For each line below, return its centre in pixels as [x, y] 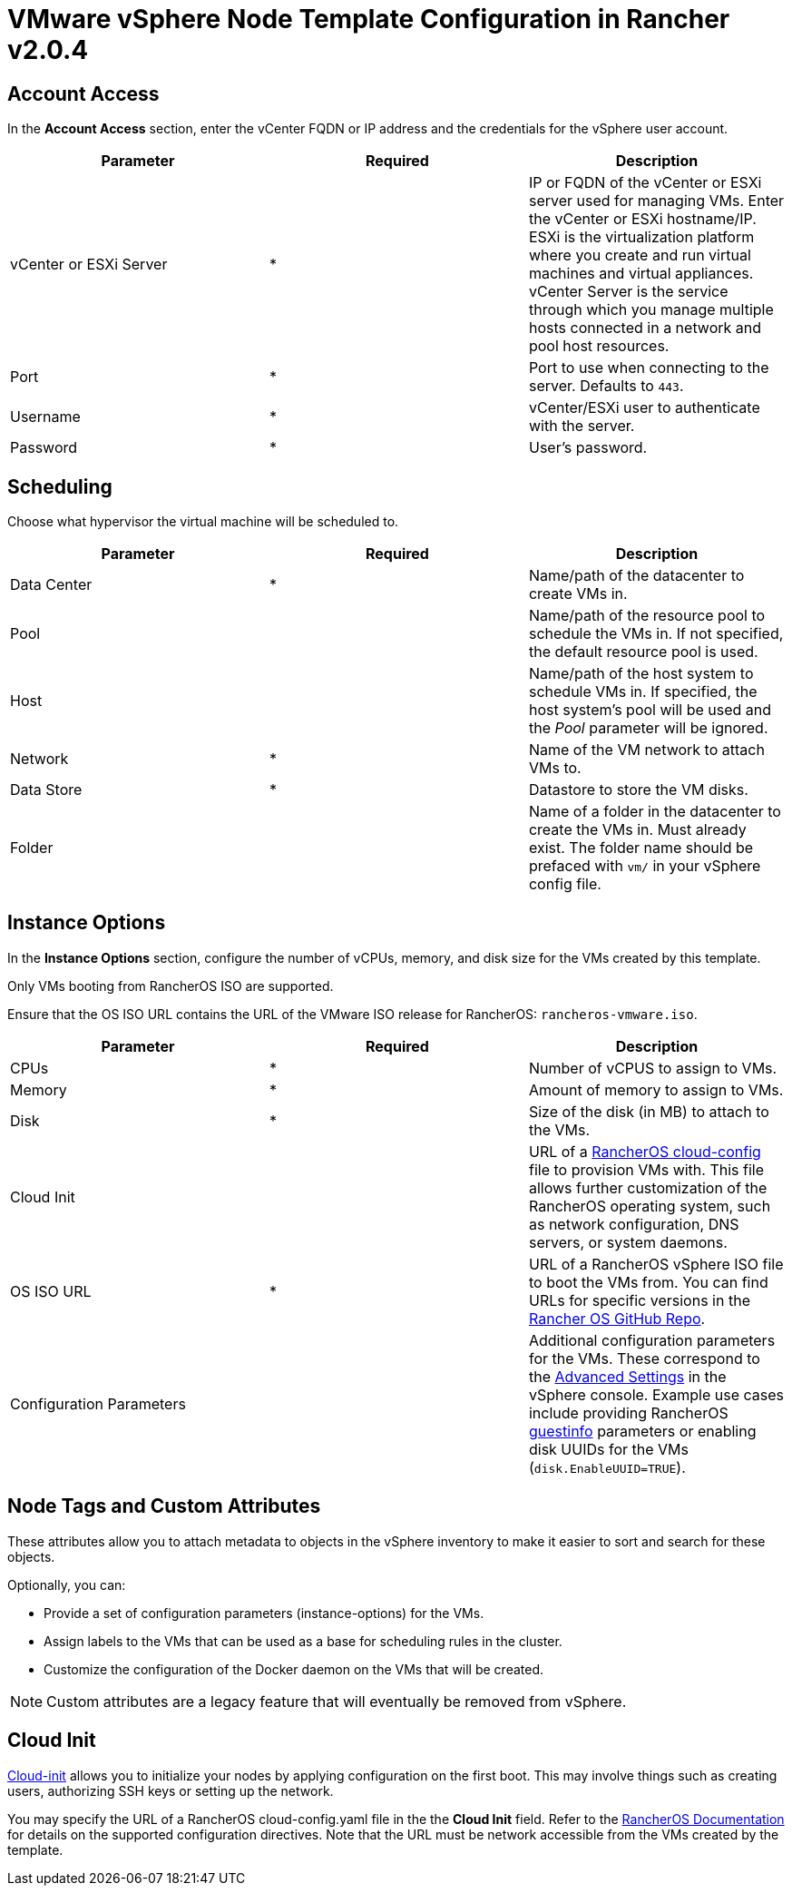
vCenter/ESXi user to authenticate [644, 408]
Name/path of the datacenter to [636, 576]
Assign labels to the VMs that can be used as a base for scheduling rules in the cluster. [303, 1641]
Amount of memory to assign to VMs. [656, 1089]
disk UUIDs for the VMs [608, 1449]
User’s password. [588, 448]
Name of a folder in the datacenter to [655, 812]
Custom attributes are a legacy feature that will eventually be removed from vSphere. [337, 1701]
